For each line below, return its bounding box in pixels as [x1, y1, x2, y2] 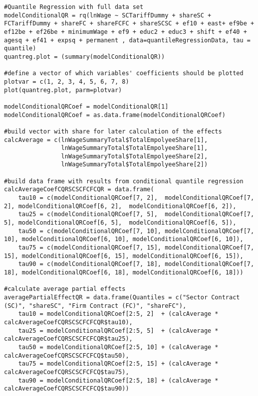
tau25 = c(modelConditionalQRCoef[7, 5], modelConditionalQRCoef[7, [18, 211, 255, 218]
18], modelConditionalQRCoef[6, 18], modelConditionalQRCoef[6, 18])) [4, 269, 244, 276]
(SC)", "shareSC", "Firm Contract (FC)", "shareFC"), [4, 302, 187, 309]
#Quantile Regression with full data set [4, 3, 144, 10]
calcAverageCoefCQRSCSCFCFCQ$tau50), [4, 352, 129, 359]
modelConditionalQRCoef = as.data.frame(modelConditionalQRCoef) [4, 111, 226, 119]
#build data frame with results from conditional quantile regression [4, 177, 244, 185]
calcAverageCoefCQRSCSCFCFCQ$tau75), [4, 368, 129, 376]
